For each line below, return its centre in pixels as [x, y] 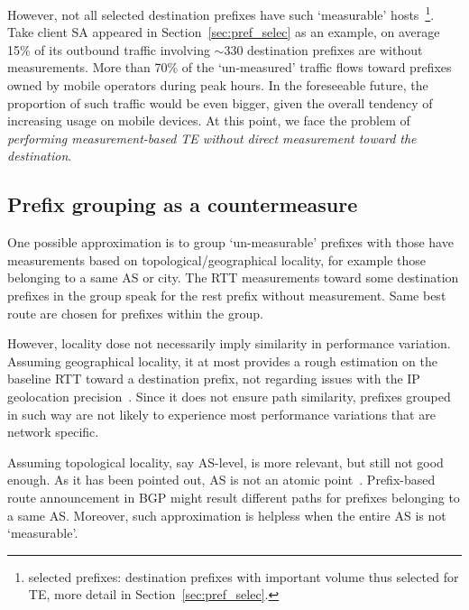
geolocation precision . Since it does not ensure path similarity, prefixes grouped [229, 396]
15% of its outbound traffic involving [109, 49]
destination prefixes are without [335, 49]
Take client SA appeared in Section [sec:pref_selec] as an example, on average [224, 32]
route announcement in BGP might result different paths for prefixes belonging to [234, 497]
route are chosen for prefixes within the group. [135, 313]
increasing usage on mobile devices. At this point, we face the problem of [209, 120]
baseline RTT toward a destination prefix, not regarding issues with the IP [214, 379]
